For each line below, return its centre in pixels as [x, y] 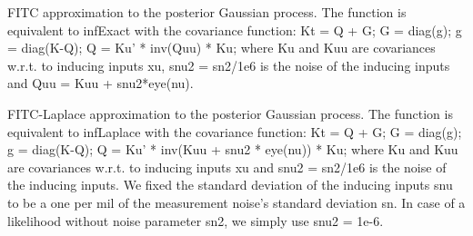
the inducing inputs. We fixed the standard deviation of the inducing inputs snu [230, 185]
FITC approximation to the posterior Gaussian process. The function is [207, 12]
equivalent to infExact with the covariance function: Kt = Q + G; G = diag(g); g [235, 29]
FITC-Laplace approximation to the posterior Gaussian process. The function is [230, 113]
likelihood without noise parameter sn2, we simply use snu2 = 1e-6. [196, 220]
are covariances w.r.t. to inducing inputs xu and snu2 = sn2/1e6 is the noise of [227, 167]
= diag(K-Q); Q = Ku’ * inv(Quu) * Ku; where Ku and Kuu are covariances [221, 48]
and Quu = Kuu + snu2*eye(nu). [101, 83]
